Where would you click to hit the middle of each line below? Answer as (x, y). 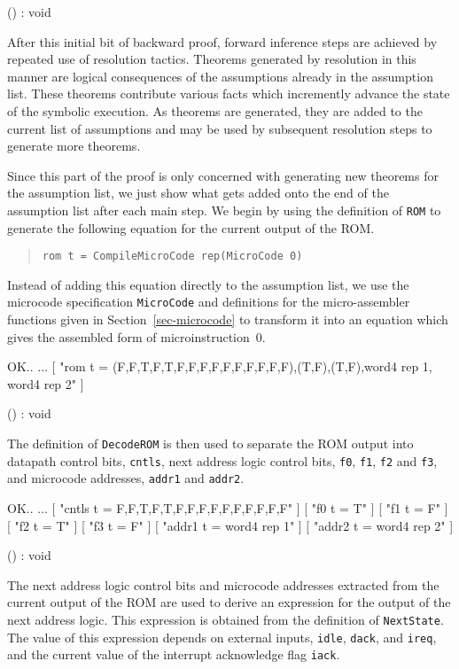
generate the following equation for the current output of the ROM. (191, 227)
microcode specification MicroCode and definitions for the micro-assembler (209, 302)
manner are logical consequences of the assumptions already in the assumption (220, 76)
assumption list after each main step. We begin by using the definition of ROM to (224, 210)
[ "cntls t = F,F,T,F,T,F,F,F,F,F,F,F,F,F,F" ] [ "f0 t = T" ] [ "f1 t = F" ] (250, 508)
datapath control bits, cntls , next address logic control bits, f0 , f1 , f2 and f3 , (222, 460)
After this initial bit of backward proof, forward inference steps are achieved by (222, 41)
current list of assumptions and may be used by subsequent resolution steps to (220, 128)
